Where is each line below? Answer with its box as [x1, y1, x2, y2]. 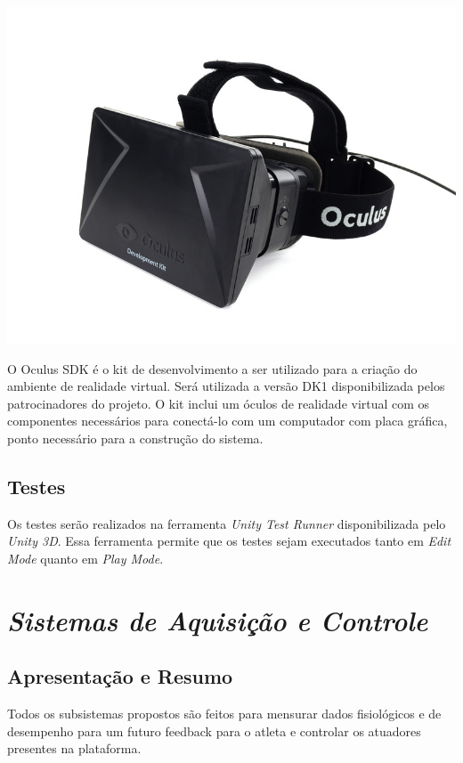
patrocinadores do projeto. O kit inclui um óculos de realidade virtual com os [7, 394, 430, 412]
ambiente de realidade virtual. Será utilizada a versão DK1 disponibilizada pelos [7, 377, 445, 395]
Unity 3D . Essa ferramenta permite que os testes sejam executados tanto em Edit [7, 532, 451, 550]
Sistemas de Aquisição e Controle [7, 601, 428, 638]
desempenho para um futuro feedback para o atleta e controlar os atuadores [7, 721, 421, 740]
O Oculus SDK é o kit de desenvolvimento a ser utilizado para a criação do [7, 359, 418, 377]
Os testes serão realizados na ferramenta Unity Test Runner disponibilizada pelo [7, 514, 446, 532]
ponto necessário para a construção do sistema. [7, 428, 264, 447]
